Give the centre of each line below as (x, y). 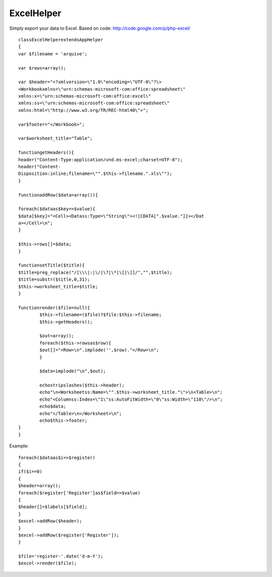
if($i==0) (30, 472)
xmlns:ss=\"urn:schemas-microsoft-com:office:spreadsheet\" (94, 103)
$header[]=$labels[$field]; (53, 507)
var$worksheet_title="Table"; (56, 138)
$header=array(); (40, 486)
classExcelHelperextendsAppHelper (61, 40)
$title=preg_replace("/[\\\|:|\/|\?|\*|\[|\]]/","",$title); (95, 272)
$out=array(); (57, 336)
